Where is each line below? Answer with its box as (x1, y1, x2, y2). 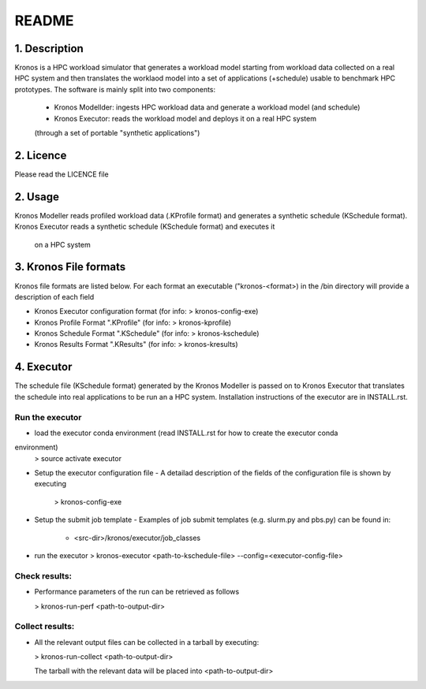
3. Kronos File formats (14, 260, 126, 274)
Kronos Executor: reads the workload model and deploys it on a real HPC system (54, 114, 317, 123)
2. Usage (14, 190, 59, 203)
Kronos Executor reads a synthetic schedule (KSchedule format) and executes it (14, 222, 275, 232)
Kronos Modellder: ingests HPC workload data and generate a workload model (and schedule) (54, 102, 361, 112)
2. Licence (14, 148, 67, 162)
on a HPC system (34, 240, 91, 249)
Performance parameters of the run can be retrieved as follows (34, 587, 240, 597)
